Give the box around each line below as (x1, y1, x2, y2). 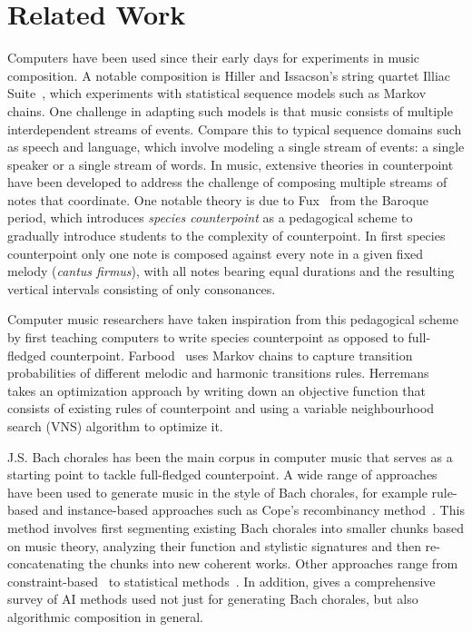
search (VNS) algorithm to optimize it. (7, 417, 223, 435)
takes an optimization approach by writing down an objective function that (7, 380, 427, 400)
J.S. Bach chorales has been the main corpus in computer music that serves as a (7, 447, 453, 466)
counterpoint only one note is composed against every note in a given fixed (7, 243, 424, 262)
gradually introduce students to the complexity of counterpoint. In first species (7, 226, 446, 245)
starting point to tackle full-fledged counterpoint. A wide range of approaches (7, 465, 438, 484)
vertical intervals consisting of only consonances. (7, 279, 276, 298)
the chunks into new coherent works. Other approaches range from (88, 554, 458, 573)
